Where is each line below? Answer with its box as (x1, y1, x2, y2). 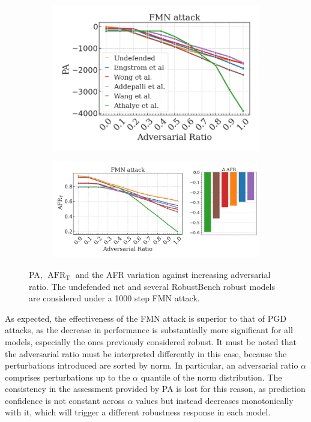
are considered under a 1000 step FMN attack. (29, 292, 200, 304)
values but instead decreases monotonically (136, 394, 294, 406)
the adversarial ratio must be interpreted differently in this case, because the (5, 347, 287, 360)
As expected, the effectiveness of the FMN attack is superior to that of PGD (5, 312, 286, 324)
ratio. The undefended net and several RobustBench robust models (29, 280, 275, 292)
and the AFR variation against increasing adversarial (75, 268, 271, 280)
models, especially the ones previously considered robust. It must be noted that (5, 335, 297, 348)
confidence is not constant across (5, 394, 125, 406)
